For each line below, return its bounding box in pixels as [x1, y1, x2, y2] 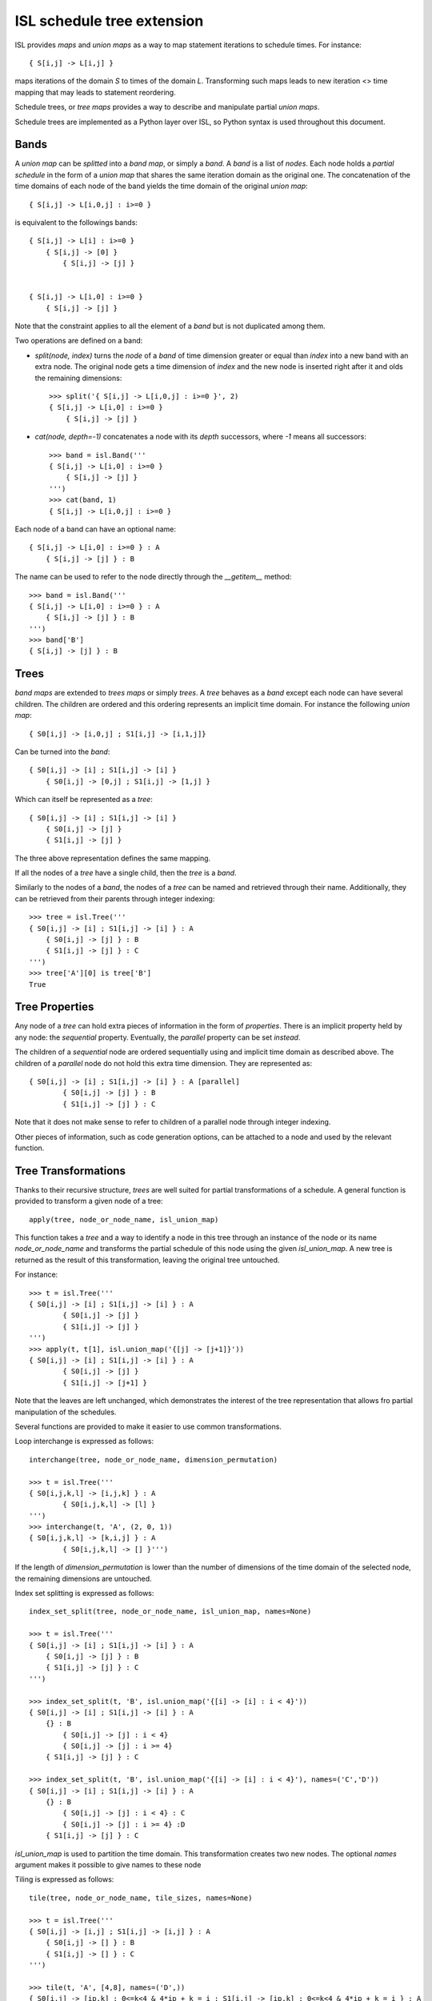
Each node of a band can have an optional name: [14, 524, 176, 534]
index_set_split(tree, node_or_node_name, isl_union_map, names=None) [29, 1607, 312, 1616]
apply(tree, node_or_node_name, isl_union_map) [29, 1215, 219, 1224]
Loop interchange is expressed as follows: [14, 1437, 154, 1446]
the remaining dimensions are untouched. [14, 1574, 152, 1583]
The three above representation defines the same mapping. [14, 853, 211, 863]
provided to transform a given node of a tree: [14, 1197, 163, 1206]
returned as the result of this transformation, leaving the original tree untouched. [14, 1255, 280, 1265]
